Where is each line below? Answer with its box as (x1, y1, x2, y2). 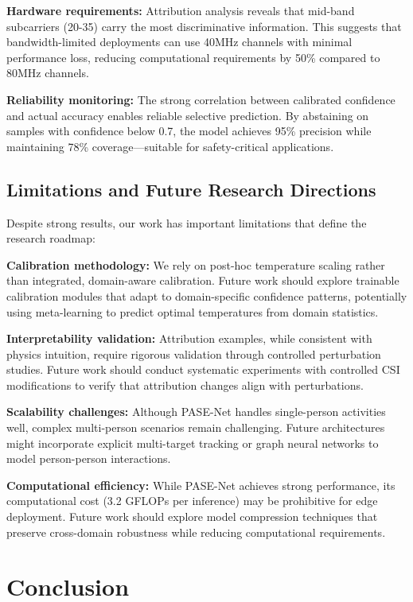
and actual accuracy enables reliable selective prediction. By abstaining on (6, 107, 369, 123)
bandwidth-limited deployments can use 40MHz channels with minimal (6, 33, 353, 50)
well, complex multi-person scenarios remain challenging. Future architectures (6, 419, 385, 436)
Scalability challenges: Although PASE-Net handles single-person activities (6, 403, 386, 420)
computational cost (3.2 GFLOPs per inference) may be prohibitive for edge (6, 492, 378, 509)
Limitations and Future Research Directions (6, 177, 376, 201)
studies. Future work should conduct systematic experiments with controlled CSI (6, 361, 400, 378)
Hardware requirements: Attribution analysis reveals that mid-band (6, 2, 355, 18)
